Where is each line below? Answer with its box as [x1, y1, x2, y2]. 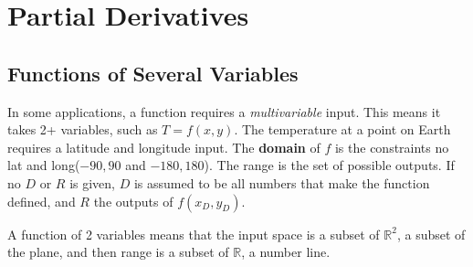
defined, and [7, 191, 76, 210]
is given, [69, 173, 116, 192]
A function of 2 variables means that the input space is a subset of [7, 224, 380, 243]
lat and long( [7, 155, 80, 175]
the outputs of [93, 191, 173, 210]
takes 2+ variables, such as [7, 120, 158, 139]
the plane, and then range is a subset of [7, 242, 229, 262]
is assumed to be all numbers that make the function [133, 173, 430, 192]
